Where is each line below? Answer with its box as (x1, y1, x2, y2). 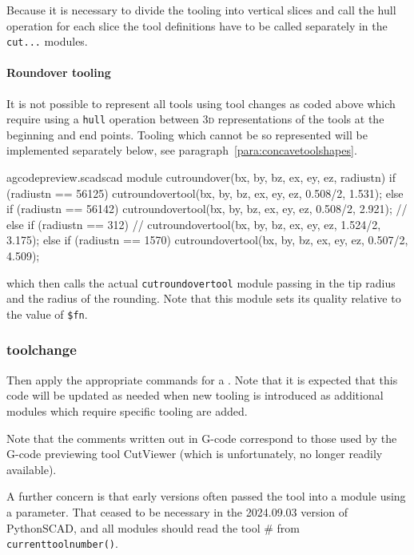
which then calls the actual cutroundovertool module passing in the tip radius (6, 274, 396, 291)
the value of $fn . (6, 305, 88, 322)
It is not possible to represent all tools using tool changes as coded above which (6, 95, 396, 111)
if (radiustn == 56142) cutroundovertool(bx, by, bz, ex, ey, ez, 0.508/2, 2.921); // (6, 200, 408, 217)
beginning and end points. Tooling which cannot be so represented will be (6, 126, 368, 143)
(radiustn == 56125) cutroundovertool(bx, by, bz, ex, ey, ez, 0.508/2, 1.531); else (6, 184, 404, 201)
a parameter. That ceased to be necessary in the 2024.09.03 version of (6, 503, 348, 520)
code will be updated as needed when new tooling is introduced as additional (6, 387, 384, 404)
